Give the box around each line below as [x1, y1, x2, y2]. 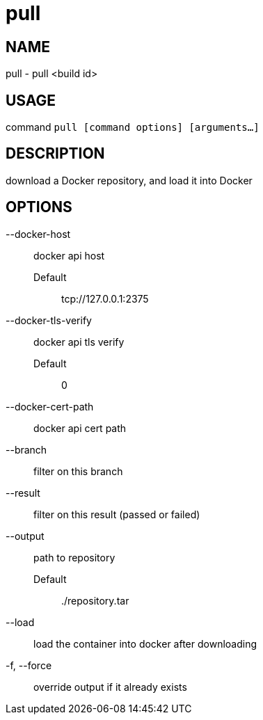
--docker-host [6, 227, 71, 240]
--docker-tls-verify [6, 314, 92, 326]
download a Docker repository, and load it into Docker [6, 174, 253, 186]
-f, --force [6, 659, 52, 671]
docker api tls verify [33, 335, 125, 348]
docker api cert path [33, 422, 127, 434]
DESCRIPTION [6, 145, 105, 163]
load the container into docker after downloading [33, 637, 257, 650]
